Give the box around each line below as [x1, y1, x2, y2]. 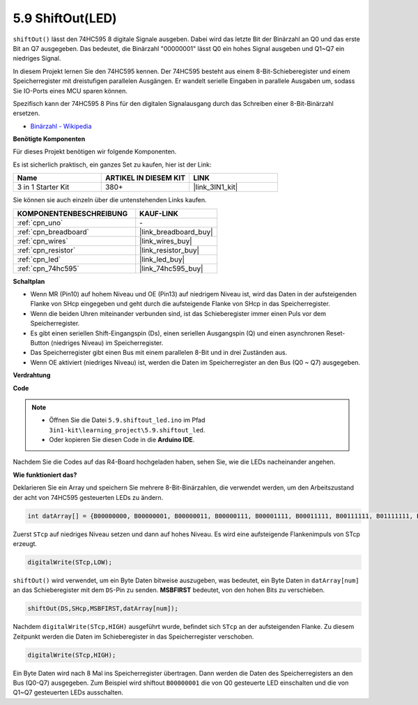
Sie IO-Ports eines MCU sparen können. [13, 86, 128, 95]
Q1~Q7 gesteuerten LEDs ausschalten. [13, 688, 124, 697]
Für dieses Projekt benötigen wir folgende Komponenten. [13, 147, 177, 156]
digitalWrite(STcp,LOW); [27, 559, 113, 566]
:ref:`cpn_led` [17, 255, 61, 264]
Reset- [326, 328, 346, 338]
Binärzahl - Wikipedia [30, 122, 92, 130]
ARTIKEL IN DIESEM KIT [104, 173, 186, 183]
